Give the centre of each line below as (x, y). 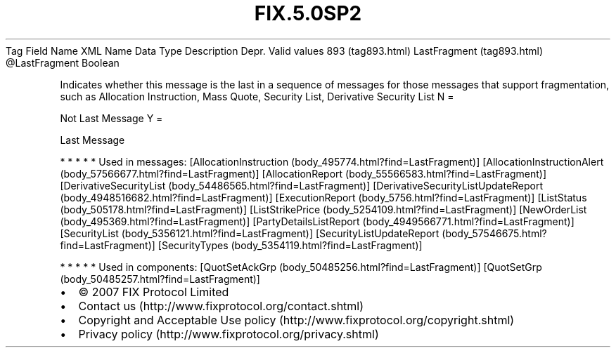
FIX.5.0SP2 (308, 13)
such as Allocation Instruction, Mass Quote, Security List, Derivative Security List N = (257, 96)
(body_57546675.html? (494, 233)
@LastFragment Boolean (63, 62)
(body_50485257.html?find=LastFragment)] (160, 279)
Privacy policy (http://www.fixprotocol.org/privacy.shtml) (229, 334)
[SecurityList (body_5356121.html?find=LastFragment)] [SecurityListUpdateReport (250, 233)
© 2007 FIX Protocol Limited (154, 292)
